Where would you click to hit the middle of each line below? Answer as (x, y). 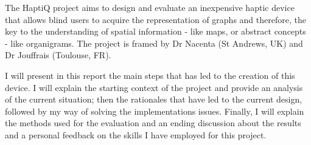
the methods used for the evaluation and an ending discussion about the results (153, 123)
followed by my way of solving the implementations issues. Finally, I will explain (155, 111)
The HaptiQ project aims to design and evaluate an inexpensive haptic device (150, 7)
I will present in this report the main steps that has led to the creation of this (150, 75)
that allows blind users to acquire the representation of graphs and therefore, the (155, 19)
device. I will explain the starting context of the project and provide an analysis (154, 87)
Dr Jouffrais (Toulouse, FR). (58, 55)
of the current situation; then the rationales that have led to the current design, (154, 99)
